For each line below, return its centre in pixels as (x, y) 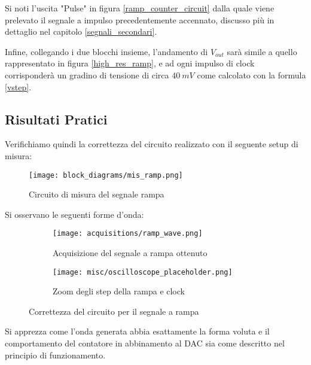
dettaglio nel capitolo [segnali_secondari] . (81, 31)
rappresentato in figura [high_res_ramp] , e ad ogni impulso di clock (130, 63)
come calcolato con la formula (251, 74)
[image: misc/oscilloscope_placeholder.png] (143, 272)
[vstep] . (18, 86)
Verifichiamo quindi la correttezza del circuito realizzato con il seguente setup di (152, 144)
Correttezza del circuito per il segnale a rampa (114, 311)
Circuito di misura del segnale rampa (97, 194)
